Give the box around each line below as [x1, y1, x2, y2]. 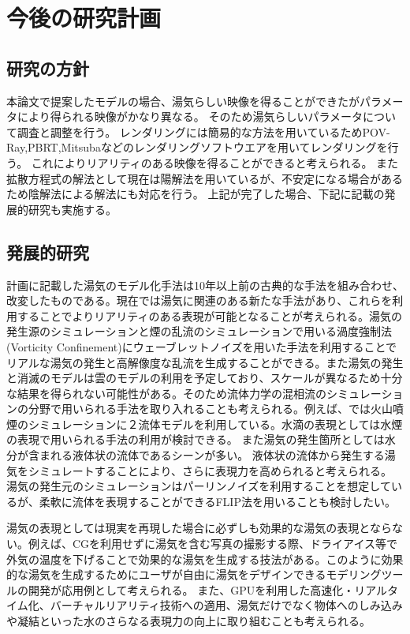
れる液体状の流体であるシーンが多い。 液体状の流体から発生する [50, 447, 385, 463]
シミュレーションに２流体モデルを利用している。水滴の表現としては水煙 [28, 415, 403, 432]
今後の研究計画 [6, 2, 162, 34]
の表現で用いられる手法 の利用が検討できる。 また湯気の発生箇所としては [6, 431, 385, 448]
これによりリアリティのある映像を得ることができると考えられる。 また [31, 154, 399, 171]
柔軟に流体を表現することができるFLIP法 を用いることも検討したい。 [39, 493, 396, 509]
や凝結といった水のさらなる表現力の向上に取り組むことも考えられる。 [6, 613, 371, 628]
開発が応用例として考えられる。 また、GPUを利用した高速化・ [28, 581, 355, 598]
